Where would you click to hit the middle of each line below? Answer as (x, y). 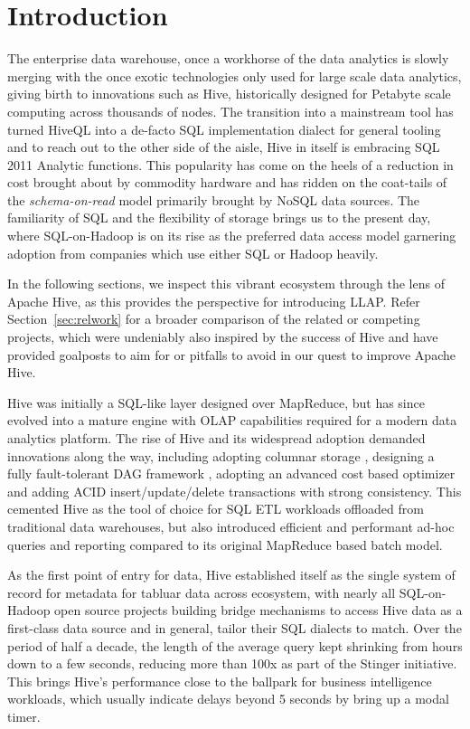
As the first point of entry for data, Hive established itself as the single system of (231, 575)
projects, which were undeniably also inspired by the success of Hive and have (223, 337)
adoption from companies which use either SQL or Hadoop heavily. (193, 253)
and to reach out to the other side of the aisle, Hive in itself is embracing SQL (224, 147)
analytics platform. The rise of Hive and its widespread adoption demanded (216, 438)
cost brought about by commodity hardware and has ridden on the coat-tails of (227, 182)
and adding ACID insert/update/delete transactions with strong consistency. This (235, 491)
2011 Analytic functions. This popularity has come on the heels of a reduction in (230, 164)
